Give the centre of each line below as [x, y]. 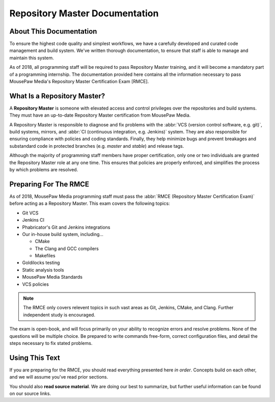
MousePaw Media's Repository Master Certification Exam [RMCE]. [79, 82]
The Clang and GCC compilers [67, 248]
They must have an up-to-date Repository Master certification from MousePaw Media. [100, 115]
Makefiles [45, 256]
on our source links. [30, 394]
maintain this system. [32, 58]
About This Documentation [53, 31]
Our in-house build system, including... [63, 234]
